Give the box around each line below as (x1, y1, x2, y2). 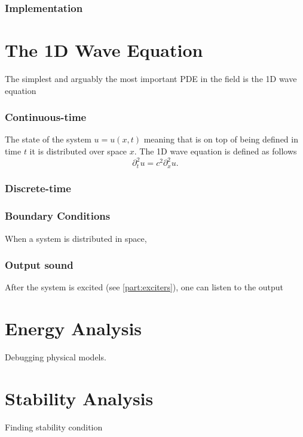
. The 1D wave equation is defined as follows (134, 144, 297, 157)
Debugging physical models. (5, 351, 106, 363)
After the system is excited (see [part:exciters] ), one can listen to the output (5, 281, 284, 293)
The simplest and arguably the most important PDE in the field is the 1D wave (5, 72, 297, 84)
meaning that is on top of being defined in (143, 133, 298, 145)
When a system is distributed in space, (5, 232, 147, 244)
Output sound (5, 257, 74, 272)
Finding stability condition (5, 420, 103, 433)
